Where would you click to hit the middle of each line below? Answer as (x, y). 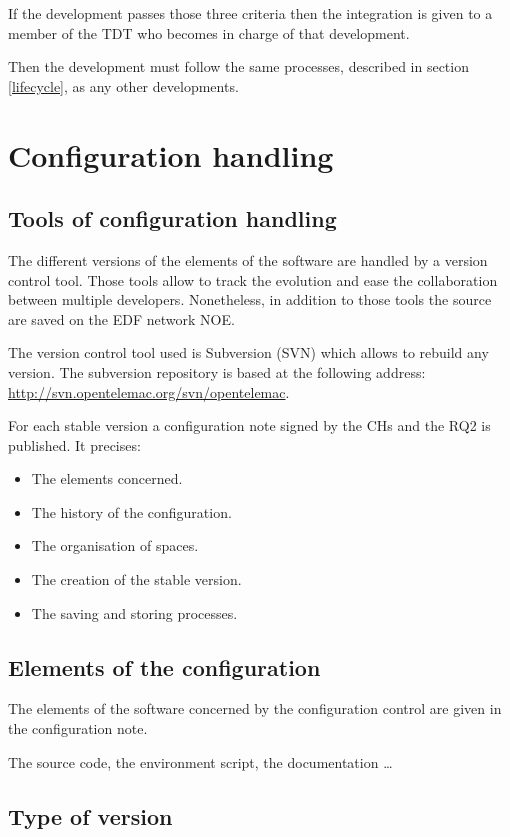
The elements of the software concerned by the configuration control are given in (255, 708)
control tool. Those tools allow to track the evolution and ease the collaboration (253, 279)
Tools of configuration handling (172, 218)
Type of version (90, 815)
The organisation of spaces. (115, 545)
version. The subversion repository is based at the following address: (217, 371)
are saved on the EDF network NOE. (121, 318)
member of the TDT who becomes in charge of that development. (209, 32)
